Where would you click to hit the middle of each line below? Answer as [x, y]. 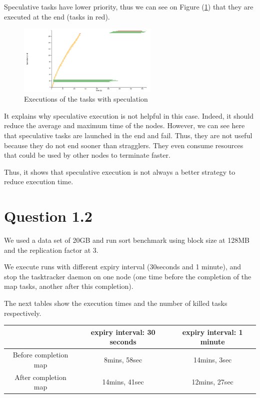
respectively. [23, 313]
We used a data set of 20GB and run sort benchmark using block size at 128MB [127, 240]
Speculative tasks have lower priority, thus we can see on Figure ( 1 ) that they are [129, 7]
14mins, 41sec [123, 382]
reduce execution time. [39, 181]
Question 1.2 [48, 216]
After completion [40, 377]
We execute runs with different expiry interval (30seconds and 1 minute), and [123, 267]
